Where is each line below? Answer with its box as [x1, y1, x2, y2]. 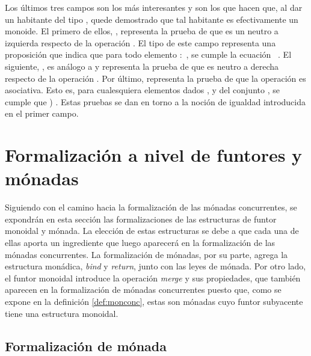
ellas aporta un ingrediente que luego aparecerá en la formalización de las [5, 236, 276, 249]
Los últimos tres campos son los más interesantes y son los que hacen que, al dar [5, 1, 303, 13]
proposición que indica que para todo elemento [5, 48, 177, 61]
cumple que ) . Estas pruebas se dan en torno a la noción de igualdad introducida [5, 95, 306, 108]
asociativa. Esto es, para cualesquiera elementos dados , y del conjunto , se [5, 84, 280, 96]
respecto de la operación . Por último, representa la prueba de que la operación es [5, 72, 306, 84]
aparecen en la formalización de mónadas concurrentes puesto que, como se [5, 283, 282, 296]
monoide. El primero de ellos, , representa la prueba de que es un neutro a [5, 25, 279, 37]
